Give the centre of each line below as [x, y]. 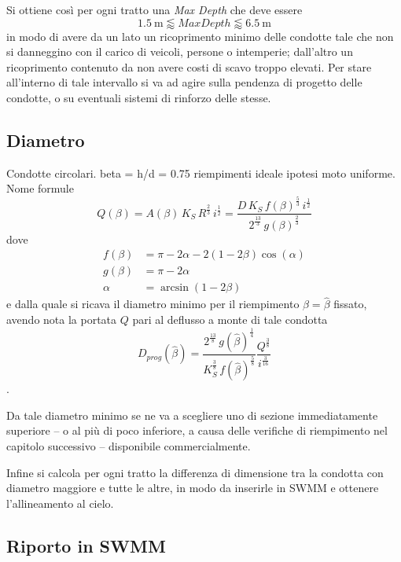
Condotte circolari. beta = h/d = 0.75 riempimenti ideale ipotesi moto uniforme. [201, 173]
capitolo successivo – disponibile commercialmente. [129, 446]
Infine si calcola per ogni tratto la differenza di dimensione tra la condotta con [195, 472]
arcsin [175, 288]
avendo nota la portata [62, 320]
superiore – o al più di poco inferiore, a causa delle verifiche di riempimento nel [197, 430]
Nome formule [40, 188]
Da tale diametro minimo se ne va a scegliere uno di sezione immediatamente [192, 415]
